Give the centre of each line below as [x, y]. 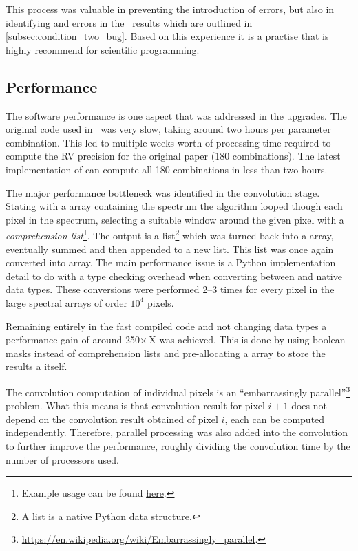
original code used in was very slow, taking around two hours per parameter [168, 129]
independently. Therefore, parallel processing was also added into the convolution [177, 432]
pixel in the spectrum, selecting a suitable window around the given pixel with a [175, 219]
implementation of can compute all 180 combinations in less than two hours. [167, 169]
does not [309, 406]
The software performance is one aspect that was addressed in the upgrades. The [176, 115]
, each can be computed [275, 419]
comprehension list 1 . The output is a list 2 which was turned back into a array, [170, 234]
